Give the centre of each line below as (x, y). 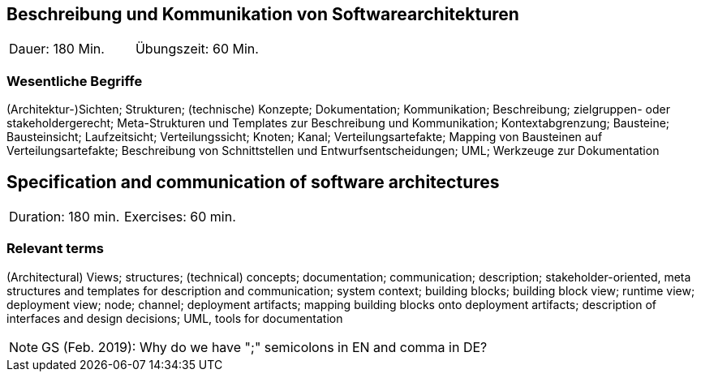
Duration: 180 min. (65, 217)
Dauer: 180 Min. (57, 49)
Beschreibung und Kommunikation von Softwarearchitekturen (263, 14)
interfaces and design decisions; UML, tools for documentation (175, 318)
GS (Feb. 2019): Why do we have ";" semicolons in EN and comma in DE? (264, 347)
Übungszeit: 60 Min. (197, 49)
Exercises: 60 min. (180, 217)
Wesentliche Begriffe (75, 81)
